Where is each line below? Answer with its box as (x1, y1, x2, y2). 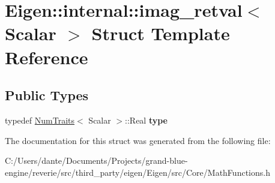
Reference (5, 44, 88, 69)
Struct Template (91, 21, 230, 46)
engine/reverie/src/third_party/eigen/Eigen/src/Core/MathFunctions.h (5, 166, 270, 178)
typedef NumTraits (5, 113, 75, 126)
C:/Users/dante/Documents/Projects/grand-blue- (5, 154, 188, 167)
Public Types (5, 86, 89, 104)
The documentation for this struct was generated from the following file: (5, 134, 271, 146)
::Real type (125, 113, 168, 126)
